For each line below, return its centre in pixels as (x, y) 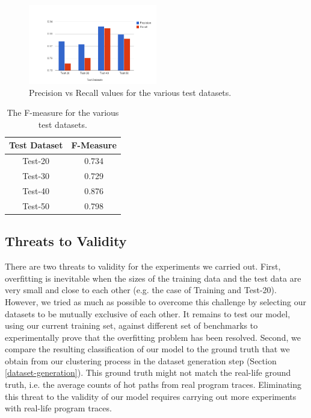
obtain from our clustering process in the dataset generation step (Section (141, 360)
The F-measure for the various (63, 112)
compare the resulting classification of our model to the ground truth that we (147, 349)
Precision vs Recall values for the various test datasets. (130, 92)
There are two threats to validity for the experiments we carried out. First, (143, 266)
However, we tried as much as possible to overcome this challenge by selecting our (156, 301)
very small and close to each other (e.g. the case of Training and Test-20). (141, 290)
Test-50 (36, 205)
